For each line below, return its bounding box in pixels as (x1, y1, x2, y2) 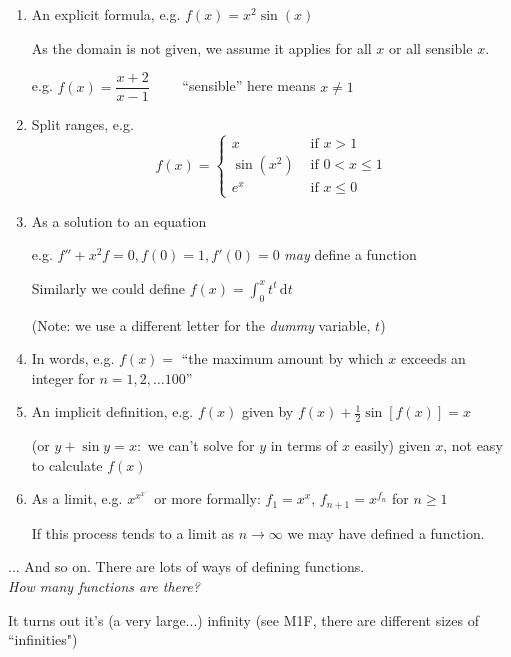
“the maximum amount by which (181, 348, 384, 369)
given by (241, 401, 294, 422)
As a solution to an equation (31, 210, 207, 231)
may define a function (284, 244, 417, 265)
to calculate (31, 454, 103, 475)
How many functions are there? (8, 575, 200, 596)
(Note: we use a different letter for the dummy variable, (31, 314, 371, 335)
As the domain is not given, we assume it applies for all (31, 37, 372, 58)
